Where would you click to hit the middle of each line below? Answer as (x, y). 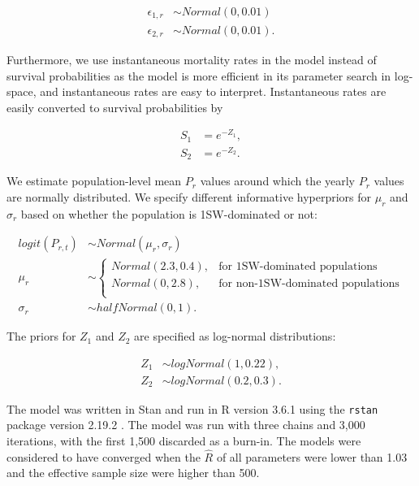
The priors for (41, 336)
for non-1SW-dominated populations (309, 283)
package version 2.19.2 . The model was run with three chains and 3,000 (186, 425)
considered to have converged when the (104, 456)
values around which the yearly (277, 181)
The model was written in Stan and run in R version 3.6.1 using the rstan (192, 408)
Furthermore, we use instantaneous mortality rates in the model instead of (192, 59)
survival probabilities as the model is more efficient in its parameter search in (199, 75)
